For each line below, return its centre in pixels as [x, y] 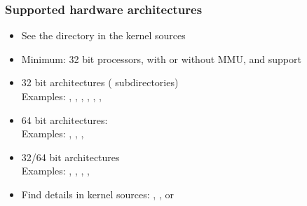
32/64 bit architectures [70, 157]
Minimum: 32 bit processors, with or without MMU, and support [161, 59]
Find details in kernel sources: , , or [97, 194]
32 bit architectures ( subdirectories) [100, 82]
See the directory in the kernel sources [103, 35]
